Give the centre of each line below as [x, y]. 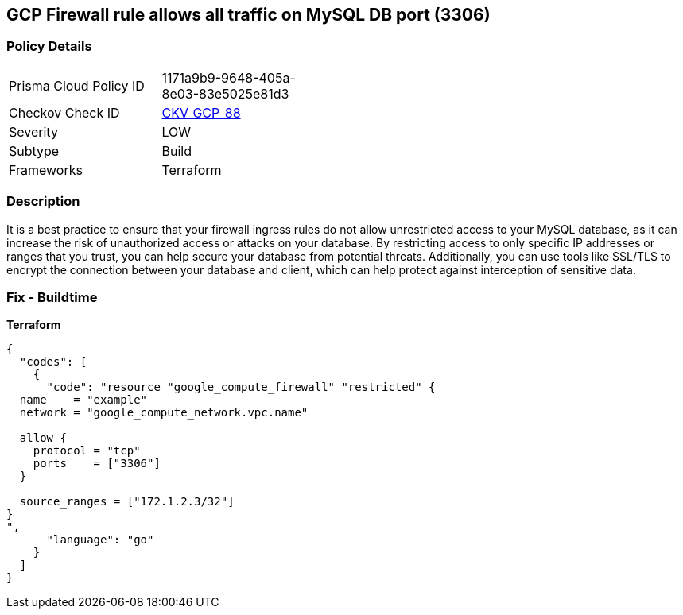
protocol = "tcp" [87, 451]
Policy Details [49, 46]
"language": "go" [100, 540]
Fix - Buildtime [52, 297]
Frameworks [46, 170]
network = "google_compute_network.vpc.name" [164, 413]
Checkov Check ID [64, 112]
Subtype [34, 151]
